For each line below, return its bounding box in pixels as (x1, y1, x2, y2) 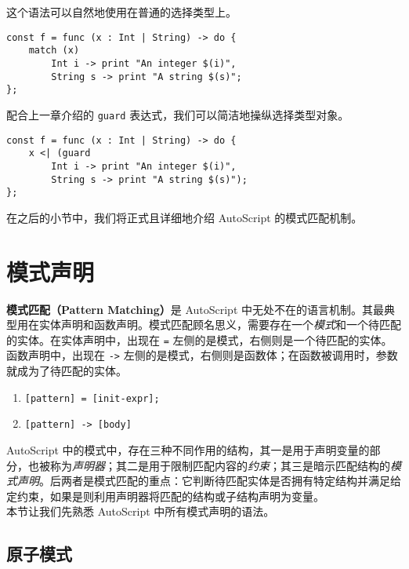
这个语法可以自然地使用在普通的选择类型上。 (6, 4, 237, 20)
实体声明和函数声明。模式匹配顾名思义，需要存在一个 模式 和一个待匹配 (38, 316, 401, 333)
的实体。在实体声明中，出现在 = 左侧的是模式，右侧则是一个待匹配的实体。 (6, 331, 393, 348)
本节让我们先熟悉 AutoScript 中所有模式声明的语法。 (6, 503, 275, 520)
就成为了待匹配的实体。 (6, 363, 127, 379)
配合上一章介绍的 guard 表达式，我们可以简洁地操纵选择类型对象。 (6, 106, 349, 122)
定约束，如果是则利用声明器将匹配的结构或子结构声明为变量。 (6, 487, 324, 504)
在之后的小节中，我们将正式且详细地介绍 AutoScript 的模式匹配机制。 (6, 209, 363, 225)
